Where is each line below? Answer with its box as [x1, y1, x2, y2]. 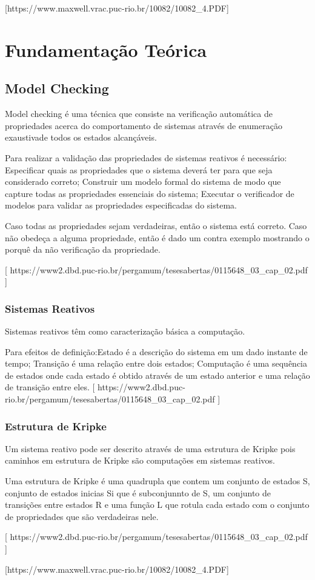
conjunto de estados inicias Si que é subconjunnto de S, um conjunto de [5, 486, 271, 499]
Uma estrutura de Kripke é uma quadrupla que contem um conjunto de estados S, [5, 475, 310, 487]
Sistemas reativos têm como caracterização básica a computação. [5, 325, 245, 338]
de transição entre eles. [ [5, 381, 95, 393]
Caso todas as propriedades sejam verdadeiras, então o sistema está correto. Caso [5, 219, 307, 232]
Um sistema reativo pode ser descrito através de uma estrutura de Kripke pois [5, 442, 296, 455]
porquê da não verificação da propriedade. [5, 243, 161, 256]
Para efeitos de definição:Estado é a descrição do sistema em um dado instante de [5, 345, 308, 358]
